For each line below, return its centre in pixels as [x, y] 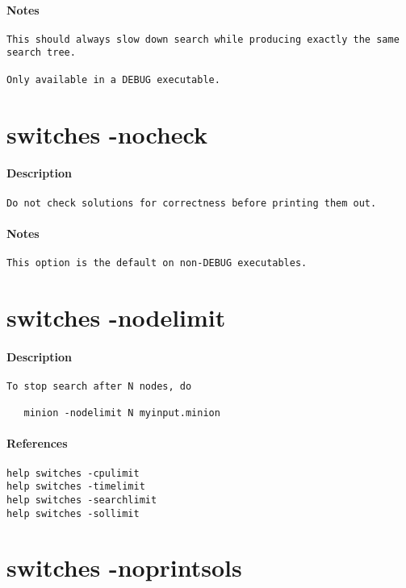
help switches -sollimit [73, 513]
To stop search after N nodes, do [99, 386]
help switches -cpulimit [73, 473]
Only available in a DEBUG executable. [113, 79]
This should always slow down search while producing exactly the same [203, 39]
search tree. [41, 53]
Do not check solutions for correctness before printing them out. [192, 203]
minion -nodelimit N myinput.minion [122, 413]
